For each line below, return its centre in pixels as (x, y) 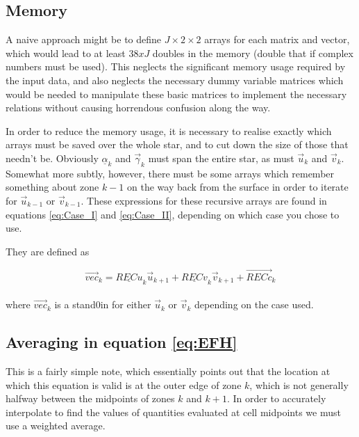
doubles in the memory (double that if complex (253, 53)
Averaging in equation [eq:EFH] (122, 342)
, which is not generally (299, 384)
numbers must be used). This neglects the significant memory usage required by (176, 66)
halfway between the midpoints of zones (90, 398)
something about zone (52, 187)
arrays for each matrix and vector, (277, 39)
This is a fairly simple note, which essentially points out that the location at (168, 371)
